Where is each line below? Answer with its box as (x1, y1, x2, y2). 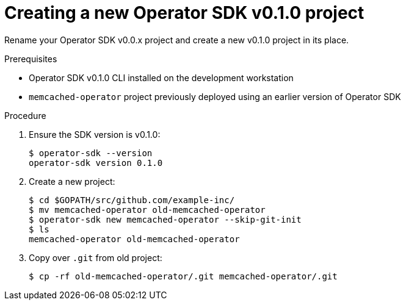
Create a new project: (29, 176, 115, 187)
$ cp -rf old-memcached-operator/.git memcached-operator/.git (29, 271, 338, 281)
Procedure (4, 110, 46, 121)
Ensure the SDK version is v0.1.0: (29, 129, 161, 140)
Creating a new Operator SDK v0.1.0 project (4, 2, 364, 23)
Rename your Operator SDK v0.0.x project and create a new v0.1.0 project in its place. (4, 34, 349, 45)
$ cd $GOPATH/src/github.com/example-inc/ (29, 195, 235, 205)
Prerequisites (4, 53, 57, 64)
